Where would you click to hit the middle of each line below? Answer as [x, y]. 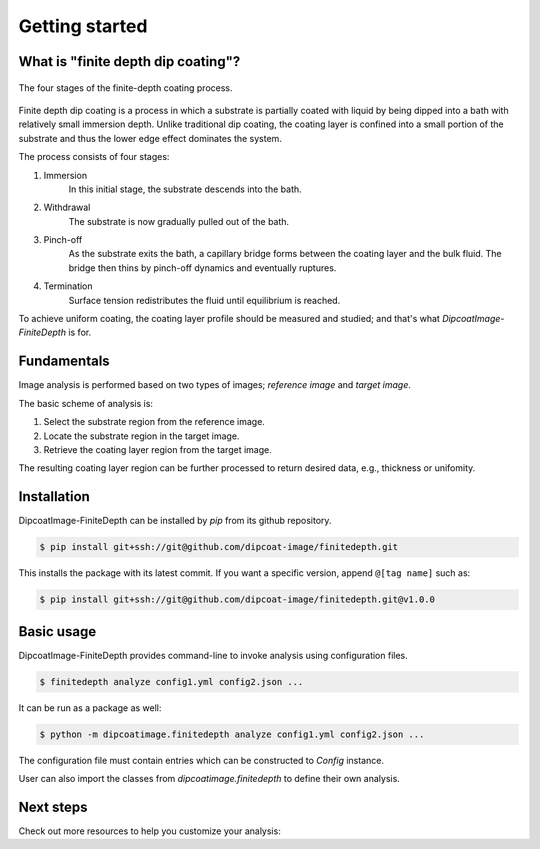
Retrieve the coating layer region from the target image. [157, 449]
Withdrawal [67, 207]
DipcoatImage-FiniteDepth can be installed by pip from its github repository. [175, 521]
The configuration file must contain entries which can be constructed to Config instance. [201, 760]
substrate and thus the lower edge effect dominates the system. [150, 138]
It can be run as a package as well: [90, 707]
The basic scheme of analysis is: [86, 403]
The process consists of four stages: [94, 157]
